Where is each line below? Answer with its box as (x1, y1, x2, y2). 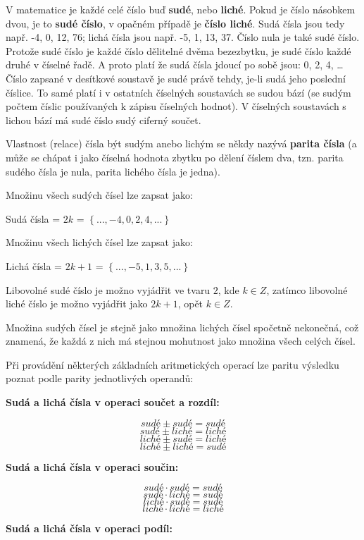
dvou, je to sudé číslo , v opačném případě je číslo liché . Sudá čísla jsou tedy (6, 16, 345, 30)
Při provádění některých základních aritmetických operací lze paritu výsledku (6, 357, 339, 372)
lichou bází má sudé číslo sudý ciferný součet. (6, 112, 201, 127)
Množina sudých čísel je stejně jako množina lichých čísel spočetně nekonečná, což (6, 319, 359, 334)
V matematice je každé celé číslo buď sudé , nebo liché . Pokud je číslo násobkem (6, 2, 356, 16)
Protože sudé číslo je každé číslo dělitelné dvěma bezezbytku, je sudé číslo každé (6, 43, 351, 58)
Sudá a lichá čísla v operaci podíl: (6, 521, 172, 536)
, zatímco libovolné (266, 282, 348, 297)
